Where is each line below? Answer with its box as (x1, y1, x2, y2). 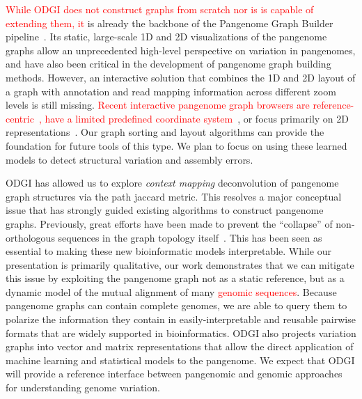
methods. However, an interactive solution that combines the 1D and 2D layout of (6, 70, 356, 84)
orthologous (6, 230, 55, 244)
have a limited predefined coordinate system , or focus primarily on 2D (45, 111, 349, 125)
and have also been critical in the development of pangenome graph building (6, 56, 331, 71)
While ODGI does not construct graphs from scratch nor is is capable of (6, 2, 314, 16)
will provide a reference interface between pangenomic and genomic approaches (6, 366, 343, 381)
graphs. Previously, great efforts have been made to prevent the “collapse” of (6, 216, 333, 230)
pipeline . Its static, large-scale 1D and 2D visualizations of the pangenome (6, 29, 327, 44)
